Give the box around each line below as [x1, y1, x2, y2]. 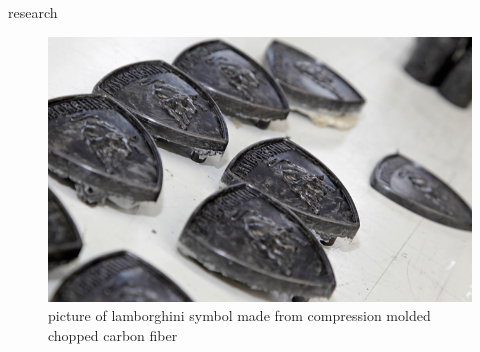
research [8, 2, 58, 22]
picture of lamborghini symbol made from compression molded [48, 305, 431, 326]
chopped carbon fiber [48, 324, 178, 345]
